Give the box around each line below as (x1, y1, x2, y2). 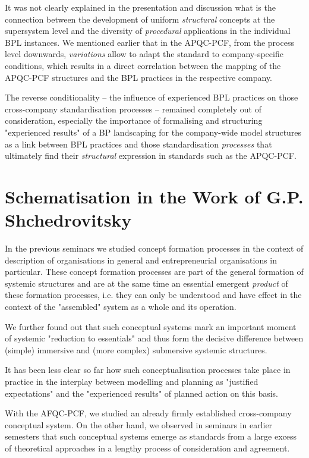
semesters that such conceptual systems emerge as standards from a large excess (5, 430, 297, 443)
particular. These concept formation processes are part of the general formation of (5, 265, 304, 278)
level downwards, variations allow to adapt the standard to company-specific (5, 48, 283, 60)
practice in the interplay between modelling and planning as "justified (5, 375, 258, 387)
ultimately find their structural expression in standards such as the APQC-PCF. (5, 149, 297, 162)
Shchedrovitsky (5, 208, 132, 232)
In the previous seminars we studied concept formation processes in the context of (5, 242, 304, 255)
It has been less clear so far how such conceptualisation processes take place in (5, 363, 291, 376)
